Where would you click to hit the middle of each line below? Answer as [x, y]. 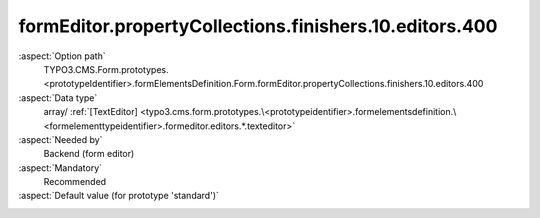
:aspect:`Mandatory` [60, 167]
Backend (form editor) [89, 154]
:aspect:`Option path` [62, 56]
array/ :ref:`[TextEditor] [91, 112]
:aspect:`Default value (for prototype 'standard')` [119, 196]
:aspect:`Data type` [58, 97]
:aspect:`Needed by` [60, 139]
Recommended [75, 182]
